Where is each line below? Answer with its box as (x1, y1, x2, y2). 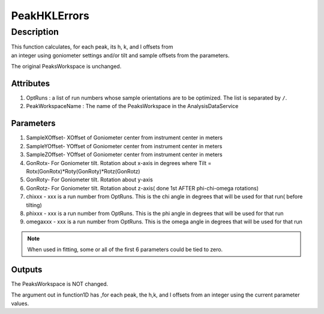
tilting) (26, 201, 42, 208)
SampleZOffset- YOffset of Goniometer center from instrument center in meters (26, 151, 223, 159)
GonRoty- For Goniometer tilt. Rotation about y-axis (26, 176, 153, 183)
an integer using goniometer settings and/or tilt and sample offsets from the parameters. (11, 52, 230, 59)
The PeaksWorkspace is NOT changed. (11, 280, 109, 288)
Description (11, 26, 59, 37)
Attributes (11, 78, 50, 88)
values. (11, 300, 29, 307)
